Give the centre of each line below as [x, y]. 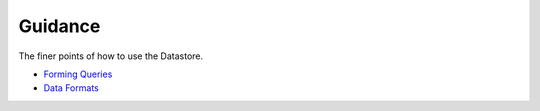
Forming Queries [78, 74]
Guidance [59, 26]
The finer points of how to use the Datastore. [111, 56]
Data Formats [71, 88]
